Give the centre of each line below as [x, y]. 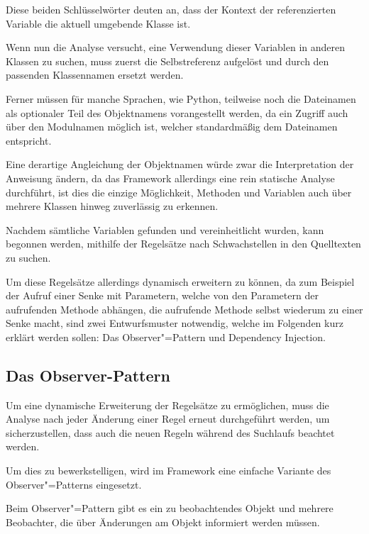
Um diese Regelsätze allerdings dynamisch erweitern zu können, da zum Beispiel [180, 281]
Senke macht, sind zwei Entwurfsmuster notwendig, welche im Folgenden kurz [175, 323]
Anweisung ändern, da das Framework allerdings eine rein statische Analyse [170, 178]
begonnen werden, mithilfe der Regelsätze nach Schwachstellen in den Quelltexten [183, 244]
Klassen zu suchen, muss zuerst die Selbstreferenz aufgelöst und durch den [167, 61]
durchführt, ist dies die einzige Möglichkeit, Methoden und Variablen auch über [179, 192]
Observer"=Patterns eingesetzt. [74, 484]
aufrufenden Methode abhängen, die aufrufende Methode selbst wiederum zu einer [184, 309]
